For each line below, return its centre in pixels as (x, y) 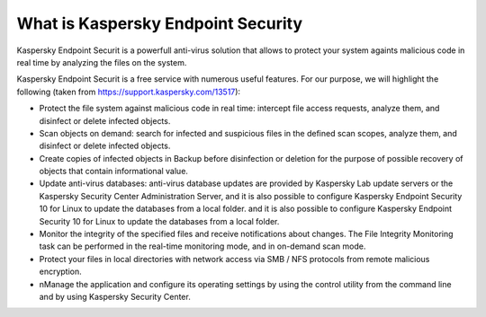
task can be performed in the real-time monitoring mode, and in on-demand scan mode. (202, 246)
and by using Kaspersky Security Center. (115, 296)
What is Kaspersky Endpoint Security (160, 23)
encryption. (61, 272)
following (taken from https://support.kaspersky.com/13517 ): (129, 92)
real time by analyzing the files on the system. (102, 62)
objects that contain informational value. (114, 172)
